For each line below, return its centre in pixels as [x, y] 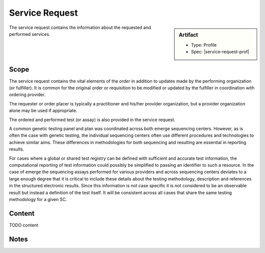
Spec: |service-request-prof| [220, 52]
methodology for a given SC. [38, 199]
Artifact [188, 35]
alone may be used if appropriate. [43, 111]
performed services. [30, 34]
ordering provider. [27, 95]
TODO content [24, 225]
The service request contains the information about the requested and [80, 27]
